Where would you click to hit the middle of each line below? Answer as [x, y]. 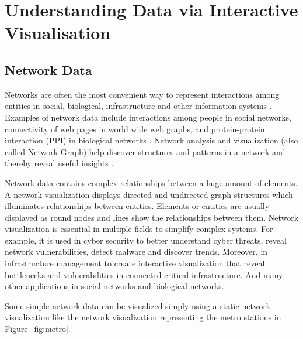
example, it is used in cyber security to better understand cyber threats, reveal [146, 240]
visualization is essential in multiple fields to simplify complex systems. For [139, 229]
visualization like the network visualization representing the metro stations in [143, 317]
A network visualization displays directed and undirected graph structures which [149, 194]
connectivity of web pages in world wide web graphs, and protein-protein [135, 129]
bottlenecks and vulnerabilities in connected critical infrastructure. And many [144, 274]
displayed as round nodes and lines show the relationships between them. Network [152, 217]
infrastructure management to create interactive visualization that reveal [135, 263]
